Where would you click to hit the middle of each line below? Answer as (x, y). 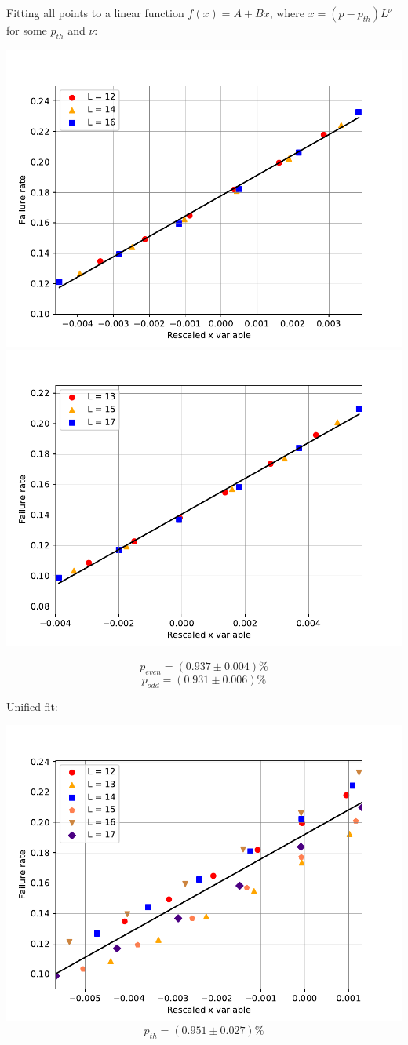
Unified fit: (32, 706)
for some (27, 30)
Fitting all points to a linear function (95, 13)
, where (287, 13)
